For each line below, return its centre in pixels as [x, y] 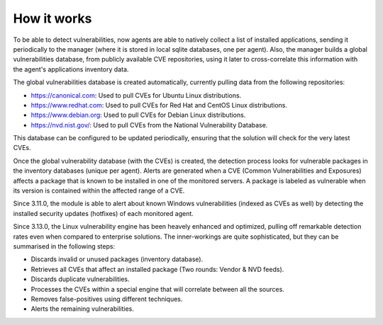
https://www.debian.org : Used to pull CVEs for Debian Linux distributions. [138, 115]
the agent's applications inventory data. [71, 69]
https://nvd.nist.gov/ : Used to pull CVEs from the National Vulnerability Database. [149, 125]
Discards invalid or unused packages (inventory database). [117, 259]
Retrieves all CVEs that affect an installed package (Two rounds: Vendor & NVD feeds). [157, 269]
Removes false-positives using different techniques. [107, 299]
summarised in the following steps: [64, 246]
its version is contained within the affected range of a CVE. [99, 190]
